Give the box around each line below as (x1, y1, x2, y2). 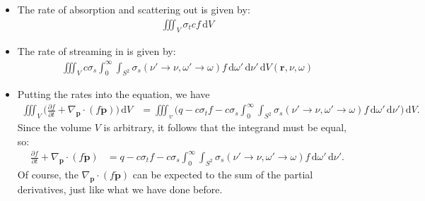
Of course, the (17, 166, 78, 181)
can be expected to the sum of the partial (132, 166, 313, 181)
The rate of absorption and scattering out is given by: (17, 2, 250, 16)
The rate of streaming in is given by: (17, 44, 176, 59)
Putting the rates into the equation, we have (17, 87, 210, 102)
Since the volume (17, 120, 92, 135)
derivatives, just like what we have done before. (17, 181, 223, 196)
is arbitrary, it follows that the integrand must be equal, (103, 120, 347, 135)
